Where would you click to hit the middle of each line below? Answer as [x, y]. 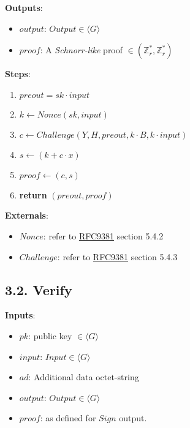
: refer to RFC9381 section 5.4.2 [103, 235]
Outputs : [24, 7]
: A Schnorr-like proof [82, 50]
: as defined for [68, 418]
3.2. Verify [39, 289]
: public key [50, 335]
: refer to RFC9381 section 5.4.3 [117, 256]
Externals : [27, 215]
